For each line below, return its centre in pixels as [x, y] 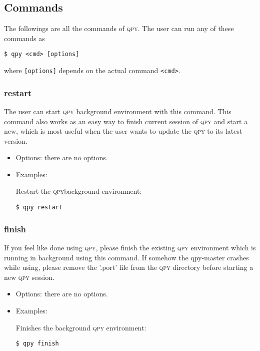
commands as [24, 38]
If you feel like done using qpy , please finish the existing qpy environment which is [130, 247]
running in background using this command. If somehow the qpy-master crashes [126, 257]
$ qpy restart [39, 208]
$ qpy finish [37, 344]
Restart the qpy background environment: [79, 191]
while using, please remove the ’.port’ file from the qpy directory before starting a [129, 267]
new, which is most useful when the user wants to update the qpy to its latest [123, 131]
